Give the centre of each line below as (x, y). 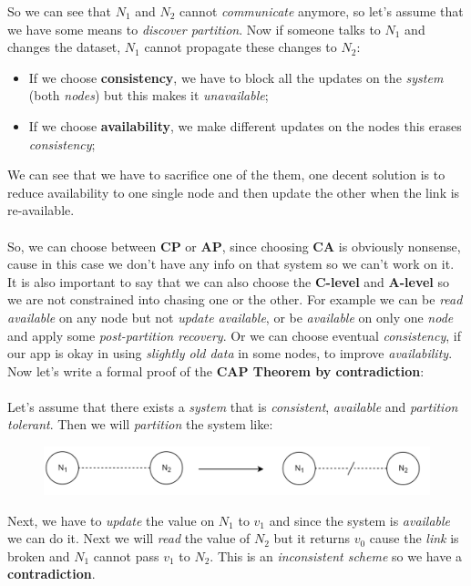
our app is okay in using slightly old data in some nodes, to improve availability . (230, 353)
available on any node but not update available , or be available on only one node (230, 317)
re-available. (41, 210)
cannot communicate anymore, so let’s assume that (322, 11)
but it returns (312, 538)
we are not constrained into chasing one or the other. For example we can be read (235, 299)
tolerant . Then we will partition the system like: (140, 424)
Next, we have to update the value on (111, 520)
